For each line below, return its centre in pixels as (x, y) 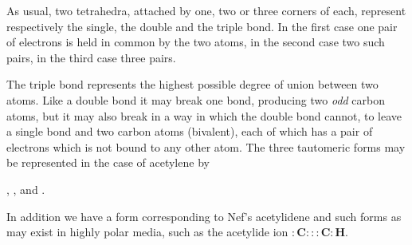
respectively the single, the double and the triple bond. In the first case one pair (202, 26)
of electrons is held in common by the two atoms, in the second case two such (196, 42)
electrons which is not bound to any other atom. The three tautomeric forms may (206, 146)
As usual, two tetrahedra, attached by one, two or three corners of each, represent (206, 10)
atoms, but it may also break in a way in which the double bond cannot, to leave (204, 115)
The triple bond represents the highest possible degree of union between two (192, 84)
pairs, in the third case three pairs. (91, 57)
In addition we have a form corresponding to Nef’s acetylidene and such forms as (204, 216)
